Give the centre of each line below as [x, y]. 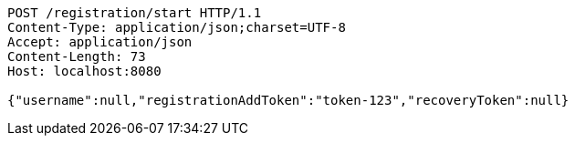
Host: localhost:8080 [84, 71]
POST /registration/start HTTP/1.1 [135, 13]
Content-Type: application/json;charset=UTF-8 [177, 27]
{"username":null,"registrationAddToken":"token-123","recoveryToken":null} [288, 100]
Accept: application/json [100, 42]
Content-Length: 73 [77, 56]
